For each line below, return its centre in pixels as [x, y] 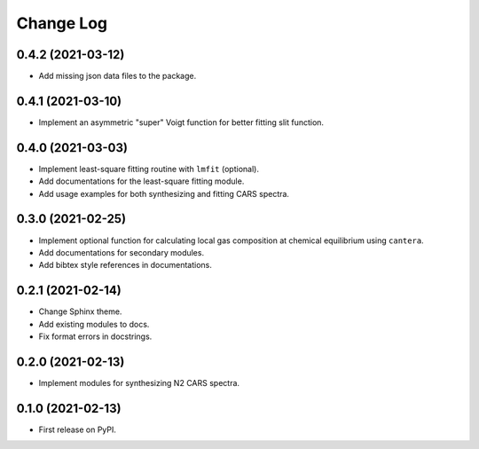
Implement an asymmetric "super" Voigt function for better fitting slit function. [181, 122]
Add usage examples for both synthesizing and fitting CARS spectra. [164, 193]
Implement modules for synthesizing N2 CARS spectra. [139, 382]
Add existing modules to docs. [94, 324]
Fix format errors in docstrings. [95, 336]
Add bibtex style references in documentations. [126, 265]
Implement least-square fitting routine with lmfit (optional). [149, 169]
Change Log [62, 23]
